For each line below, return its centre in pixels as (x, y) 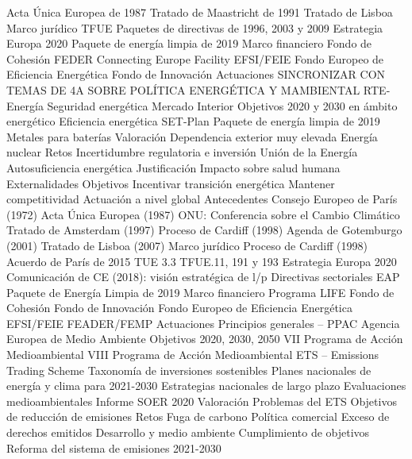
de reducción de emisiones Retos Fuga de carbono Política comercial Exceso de (198, 417)
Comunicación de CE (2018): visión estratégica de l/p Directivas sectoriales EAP (203, 277)
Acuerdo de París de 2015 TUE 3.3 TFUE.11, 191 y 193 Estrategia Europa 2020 (202, 261)
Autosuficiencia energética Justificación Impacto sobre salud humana (173, 167)
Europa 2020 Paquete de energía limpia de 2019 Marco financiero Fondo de (189, 43)
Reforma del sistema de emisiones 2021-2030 (114, 447)
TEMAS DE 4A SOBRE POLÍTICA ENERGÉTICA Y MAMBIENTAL (183, 89)
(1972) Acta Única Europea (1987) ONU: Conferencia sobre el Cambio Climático (203, 214)
